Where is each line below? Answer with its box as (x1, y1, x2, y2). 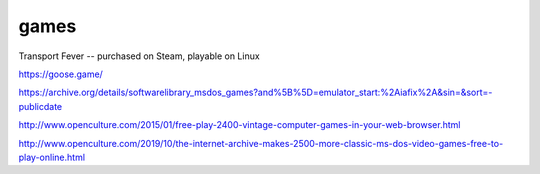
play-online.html (18, 151, 85, 163)
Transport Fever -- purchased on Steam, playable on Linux (18, 50, 260, 62)
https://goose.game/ (18, 68, 104, 80)
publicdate (18, 100, 63, 112)
